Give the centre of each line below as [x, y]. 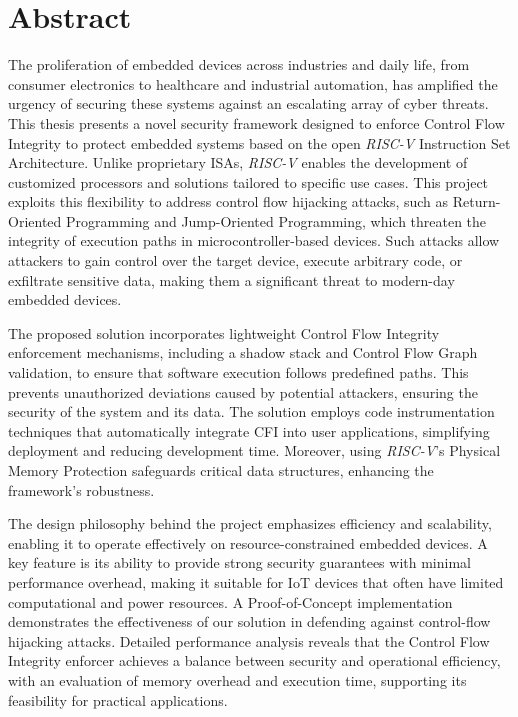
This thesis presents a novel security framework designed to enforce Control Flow [256, 122]
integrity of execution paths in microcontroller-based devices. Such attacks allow [254, 240]
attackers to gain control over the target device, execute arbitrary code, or [235, 260]
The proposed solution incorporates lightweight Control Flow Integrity [224, 332]
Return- [476, 201]
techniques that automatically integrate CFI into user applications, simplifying [249, 430]
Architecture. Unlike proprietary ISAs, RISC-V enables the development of [238, 162]
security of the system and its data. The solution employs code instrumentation [251, 411]
